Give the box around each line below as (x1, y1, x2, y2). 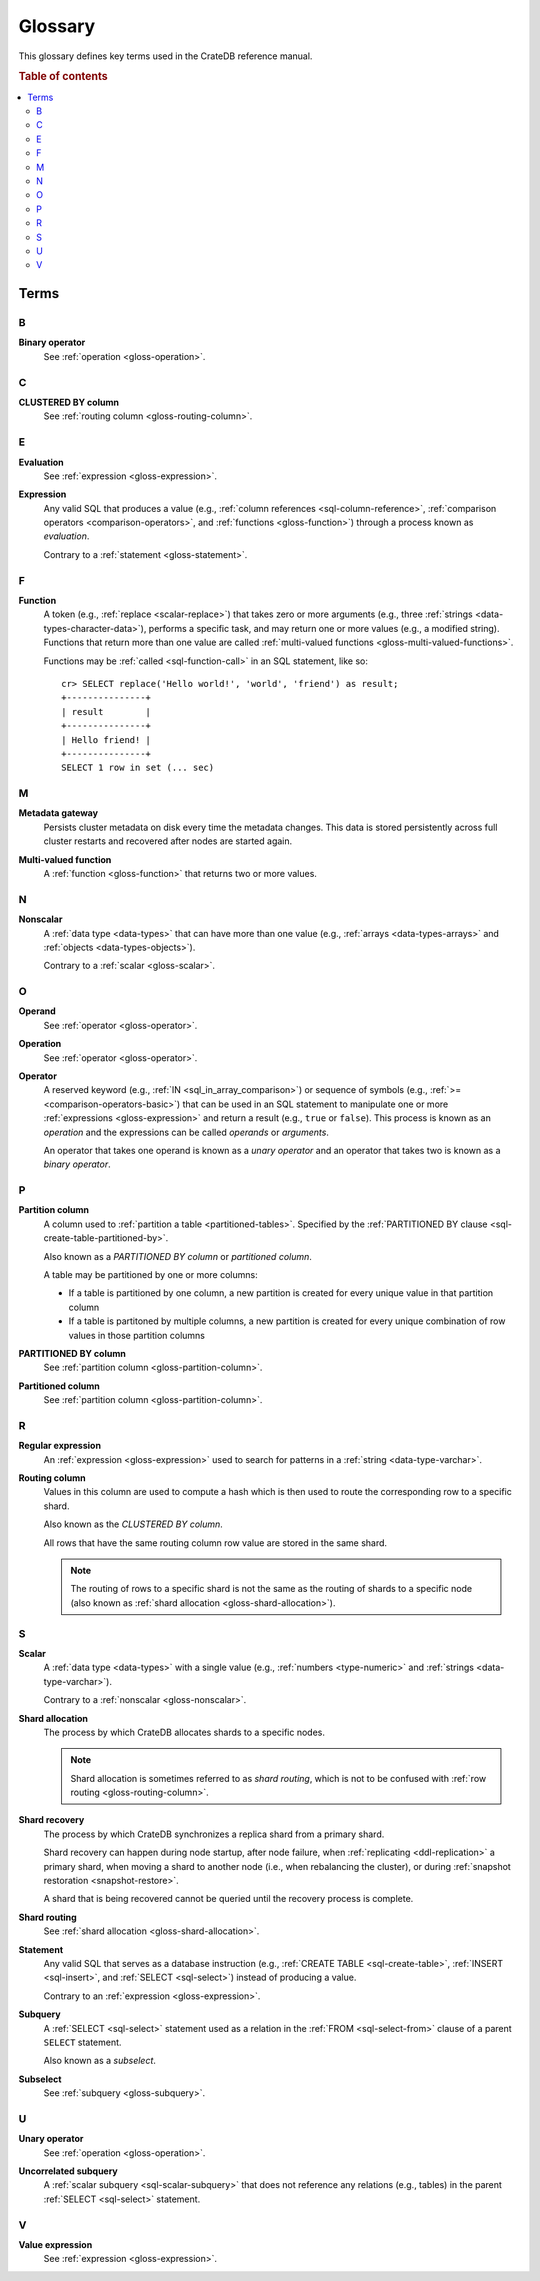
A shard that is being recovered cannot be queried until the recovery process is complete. (43, 1893, 414, 1905)
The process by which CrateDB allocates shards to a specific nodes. (43, 1726, 325, 1738)
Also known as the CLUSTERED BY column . (43, 1518, 224, 1530)
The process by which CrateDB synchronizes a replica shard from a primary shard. (43, 1828, 385, 1840)
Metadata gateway (18, 807, 99, 819)
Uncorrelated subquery (18, 2165, 119, 2177)
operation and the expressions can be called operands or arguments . (43, 1126, 330, 1138)
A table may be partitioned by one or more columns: (43, 1269, 259, 1281)
